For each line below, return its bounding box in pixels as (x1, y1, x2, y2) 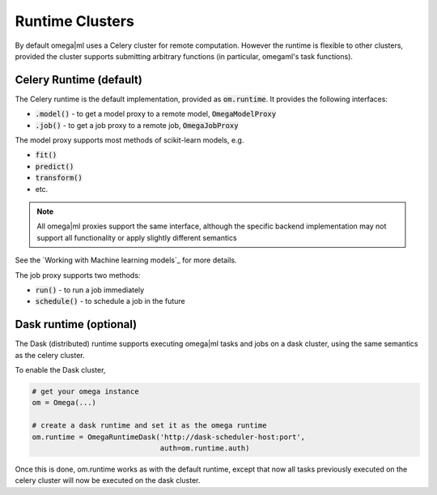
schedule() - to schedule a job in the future (35, 297, 185, 306)
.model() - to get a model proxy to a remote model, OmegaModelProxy (35, 109, 277, 119)
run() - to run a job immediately (35, 284, 145, 295)
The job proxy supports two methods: (15, 270, 141, 280)
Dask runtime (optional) (15, 318, 138, 331)
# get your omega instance (32, 386, 139, 396)
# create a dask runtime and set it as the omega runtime (32, 421, 267, 430)
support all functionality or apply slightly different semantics (36, 233, 238, 242)
